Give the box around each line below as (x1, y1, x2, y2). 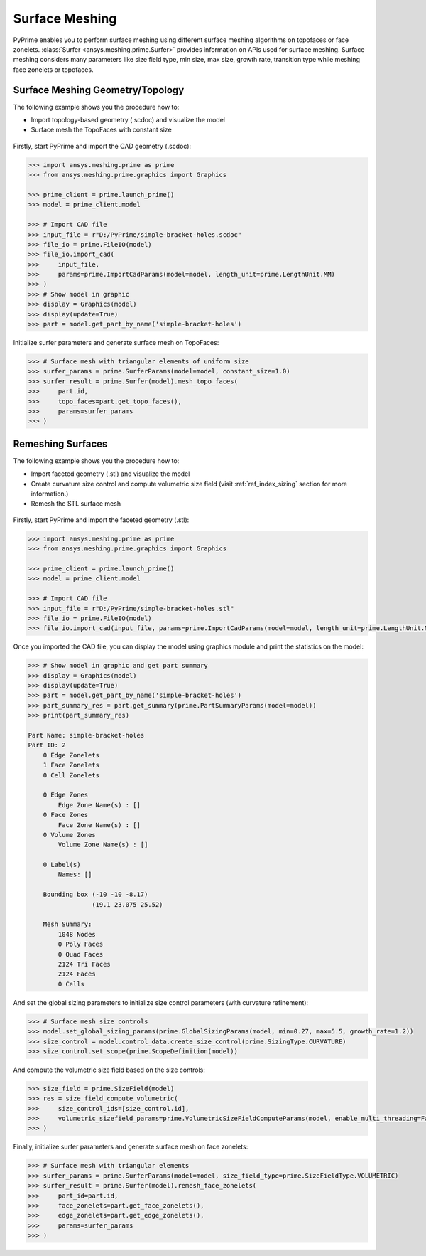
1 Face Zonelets (43, 761, 99, 770)
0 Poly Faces (58, 940, 104, 949)
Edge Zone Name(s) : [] (58, 801, 141, 809)
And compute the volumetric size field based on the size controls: (13, 1065, 205, 1074)
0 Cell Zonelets (43, 771, 99, 779)
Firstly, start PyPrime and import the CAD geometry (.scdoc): (13, 142, 192, 150)
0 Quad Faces (58, 950, 104, 958)
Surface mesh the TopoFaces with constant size (31, 125, 172, 134)
